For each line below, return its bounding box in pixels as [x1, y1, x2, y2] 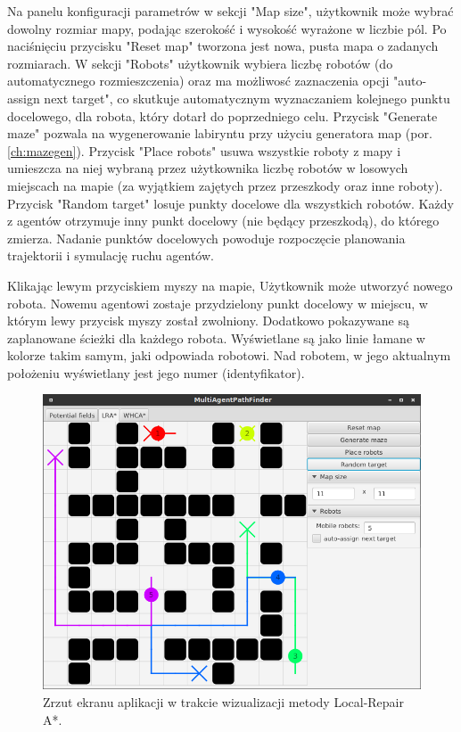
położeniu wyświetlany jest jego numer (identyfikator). [7, 363, 305, 382]
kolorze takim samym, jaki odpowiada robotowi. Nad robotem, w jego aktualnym [7, 346, 451, 365]
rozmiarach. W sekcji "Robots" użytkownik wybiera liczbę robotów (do [7, 53, 393, 72]
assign [7, 88, 40, 107]
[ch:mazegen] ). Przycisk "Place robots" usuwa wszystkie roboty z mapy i [7, 141, 401, 160]
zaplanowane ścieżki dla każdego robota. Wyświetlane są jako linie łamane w [7, 328, 425, 347]
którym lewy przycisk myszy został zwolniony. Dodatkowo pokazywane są [7, 311, 409, 330]
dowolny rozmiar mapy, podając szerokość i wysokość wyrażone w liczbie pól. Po [7, 19, 447, 37]
